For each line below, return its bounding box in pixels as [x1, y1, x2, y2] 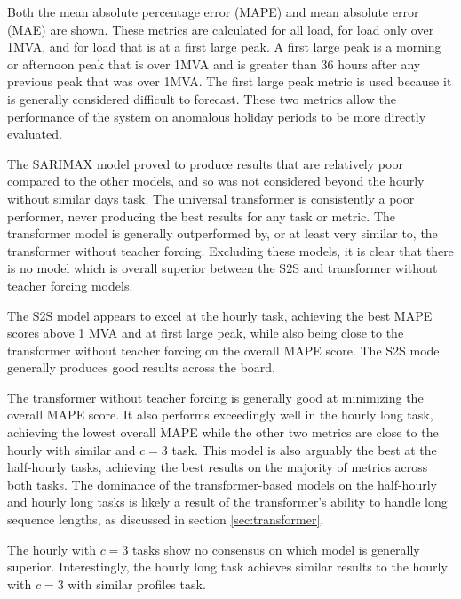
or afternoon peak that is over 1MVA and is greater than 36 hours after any [7, 54, 421, 73]
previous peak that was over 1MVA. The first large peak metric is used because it [7, 72, 452, 91]
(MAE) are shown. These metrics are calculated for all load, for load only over [7, 20, 434, 38]
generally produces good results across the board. [7, 358, 275, 377]
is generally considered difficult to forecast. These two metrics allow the [7, 89, 396, 108]
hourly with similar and [7, 440, 136, 459]
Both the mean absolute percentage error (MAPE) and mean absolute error [7, 3, 419, 20]
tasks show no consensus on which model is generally [132, 539, 420, 558]
